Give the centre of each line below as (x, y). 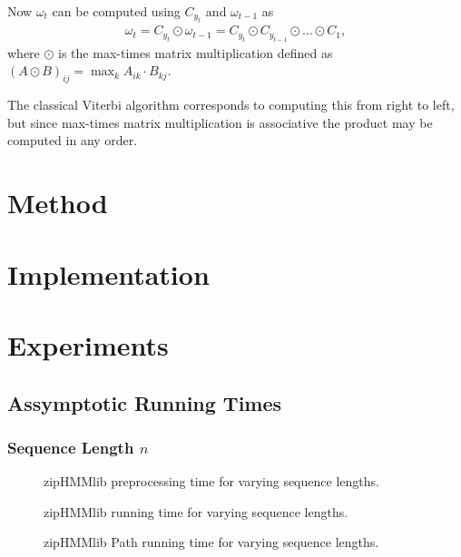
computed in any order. (73, 140)
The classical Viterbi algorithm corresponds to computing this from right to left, (231, 105)
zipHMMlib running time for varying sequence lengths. (196, 511)
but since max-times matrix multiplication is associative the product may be (220, 122)
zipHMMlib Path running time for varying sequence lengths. (211, 542)
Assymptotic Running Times (145, 402)
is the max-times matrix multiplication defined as (196, 52)
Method (58, 203)
